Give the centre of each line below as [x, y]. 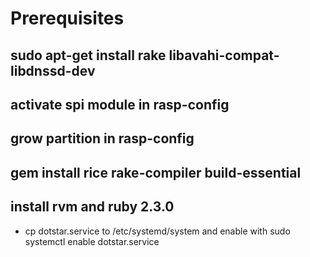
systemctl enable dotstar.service [92, 241]
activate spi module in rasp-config [120, 104]
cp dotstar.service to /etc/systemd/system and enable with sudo [157, 231]
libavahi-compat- [224, 55]
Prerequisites [67, 18]
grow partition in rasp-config [102, 138]
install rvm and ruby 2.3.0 [92, 207]
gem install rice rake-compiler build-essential [156, 172]
